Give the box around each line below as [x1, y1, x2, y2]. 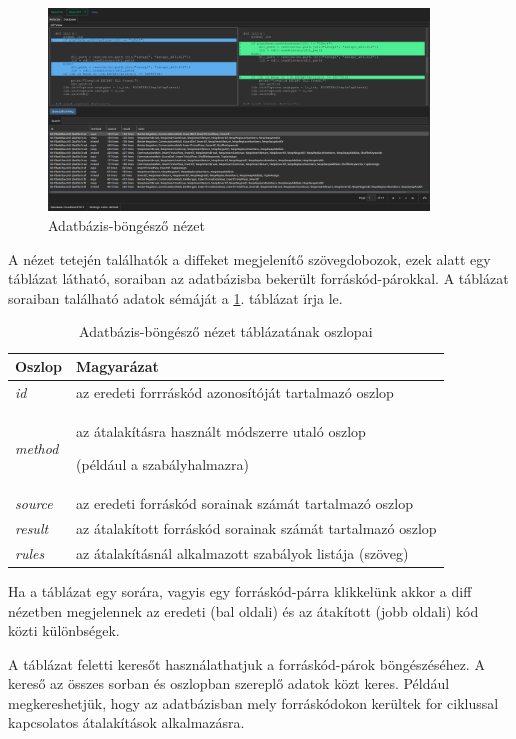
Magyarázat [76, 356, 159, 377]
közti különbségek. [8, 620, 120, 641]
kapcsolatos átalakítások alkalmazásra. [8, 712, 245, 733]
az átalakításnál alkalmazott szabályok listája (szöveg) [76, 542, 409, 563]
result [15, 517, 49, 538]
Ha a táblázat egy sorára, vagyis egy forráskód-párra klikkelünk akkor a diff [8, 580, 472, 601]
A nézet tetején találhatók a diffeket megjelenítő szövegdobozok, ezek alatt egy [8, 248, 491, 269]
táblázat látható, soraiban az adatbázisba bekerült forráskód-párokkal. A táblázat [8, 268, 509, 289]
